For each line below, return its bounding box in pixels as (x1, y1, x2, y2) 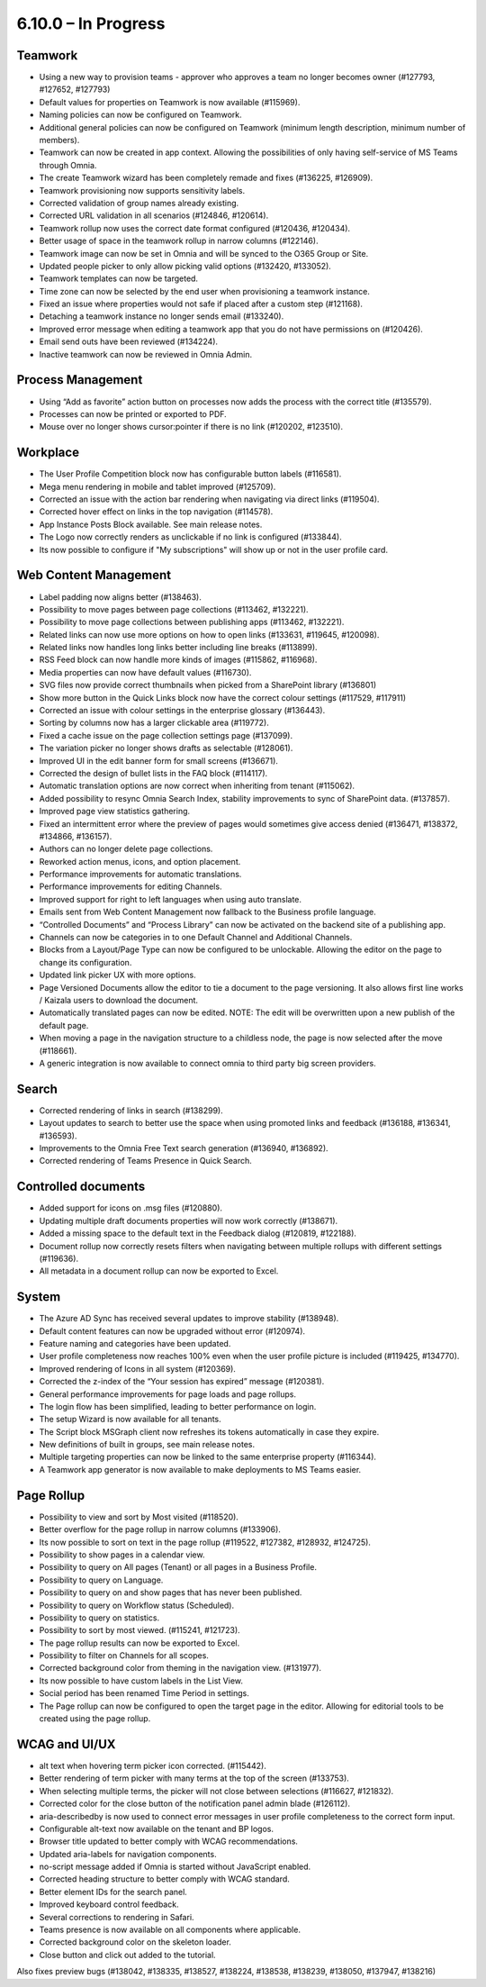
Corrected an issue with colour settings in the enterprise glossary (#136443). (39, 705, 326, 716)
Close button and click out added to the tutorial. (39, 1949, 216, 1960)
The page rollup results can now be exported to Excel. (39, 1638, 240, 1648)
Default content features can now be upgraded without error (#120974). (39, 1325, 306, 1337)
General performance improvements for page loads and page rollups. (39, 1388, 297, 1400)
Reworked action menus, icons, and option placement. (39, 856, 241, 866)
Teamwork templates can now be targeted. (39, 273, 198, 284)
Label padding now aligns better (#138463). (39, 591, 202, 603)
